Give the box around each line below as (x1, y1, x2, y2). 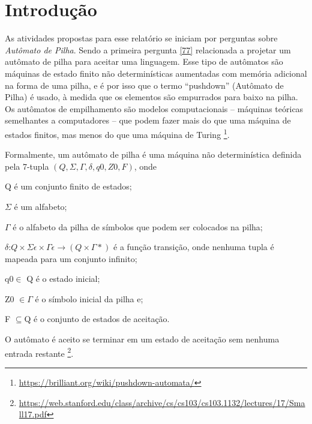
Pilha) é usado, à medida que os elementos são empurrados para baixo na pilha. (5, 91, 298, 103)
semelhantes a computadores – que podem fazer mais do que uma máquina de (5, 114, 291, 127)
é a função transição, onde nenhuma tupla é (113, 240, 274, 253)
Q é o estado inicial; (26, 272, 100, 285)
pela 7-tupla (5, 160, 49, 172)
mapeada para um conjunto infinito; (5, 252, 137, 264)
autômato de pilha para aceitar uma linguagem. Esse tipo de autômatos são (5, 55, 283, 68)
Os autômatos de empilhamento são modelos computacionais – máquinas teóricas (5, 102, 304, 115)
